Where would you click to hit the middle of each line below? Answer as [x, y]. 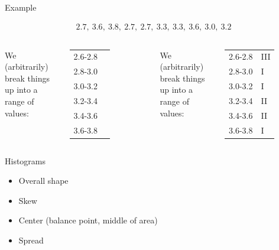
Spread [31, 240]
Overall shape [43, 181]
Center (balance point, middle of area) [88, 220]
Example [21, 7]
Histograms [25, 160]
